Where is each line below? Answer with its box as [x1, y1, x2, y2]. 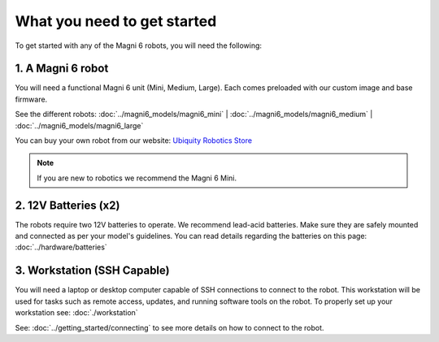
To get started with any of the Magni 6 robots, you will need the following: [15, 41, 263, 50]
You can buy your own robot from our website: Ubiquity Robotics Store [15, 136, 252, 145]
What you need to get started [15, 12, 217, 30]
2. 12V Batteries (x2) [15, 198, 120, 212]
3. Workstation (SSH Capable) [15, 264, 170, 278]
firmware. [15, 94, 48, 104]
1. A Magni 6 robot [15, 62, 109, 76]
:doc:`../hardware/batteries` [15, 242, 107, 252]
